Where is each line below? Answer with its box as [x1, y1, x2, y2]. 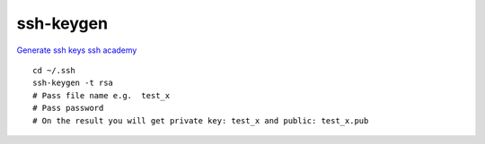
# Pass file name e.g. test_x [32, 90, 171, 100]
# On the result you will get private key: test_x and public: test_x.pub [32, 115, 369, 125]
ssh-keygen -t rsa [32, 78, 114, 89]
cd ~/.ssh [32, 65, 75, 75]
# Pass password [32, 103, 104, 114]
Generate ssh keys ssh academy [16, 45, 137, 55]
